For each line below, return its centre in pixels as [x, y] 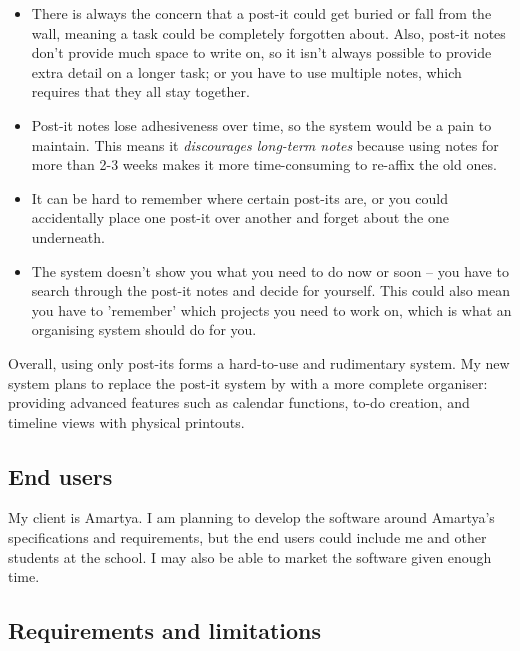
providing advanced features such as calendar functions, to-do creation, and [239, 402]
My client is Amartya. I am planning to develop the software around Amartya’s [251, 517]
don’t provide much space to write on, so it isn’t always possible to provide [261, 52]
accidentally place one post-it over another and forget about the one [240, 217]
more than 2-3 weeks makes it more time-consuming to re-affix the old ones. [264, 164]
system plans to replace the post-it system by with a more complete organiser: [248, 382]
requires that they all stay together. [140, 91]
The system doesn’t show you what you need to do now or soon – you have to [270, 270]
